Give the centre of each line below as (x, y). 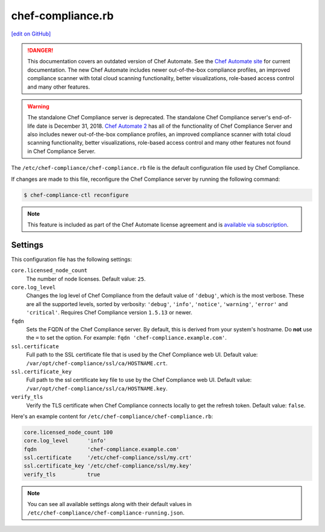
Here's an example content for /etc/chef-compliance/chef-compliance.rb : (112, 416)
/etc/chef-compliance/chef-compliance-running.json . (106, 513)
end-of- (282, 117)
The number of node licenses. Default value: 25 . (86, 279)
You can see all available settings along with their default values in (110, 504)
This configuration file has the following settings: (72, 259)
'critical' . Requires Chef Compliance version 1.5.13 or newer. (109, 313)
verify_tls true (62, 474)
